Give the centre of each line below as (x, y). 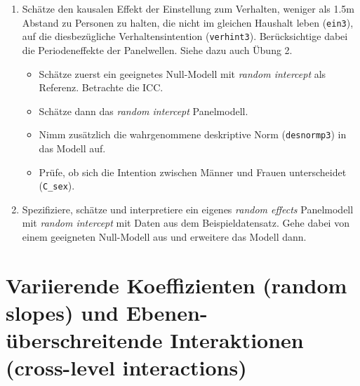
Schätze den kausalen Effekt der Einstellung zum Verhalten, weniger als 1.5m (188, 8)
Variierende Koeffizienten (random (176, 285)
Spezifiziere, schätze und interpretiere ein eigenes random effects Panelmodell (188, 209)
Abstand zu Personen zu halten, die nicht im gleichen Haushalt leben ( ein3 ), (188, 22)
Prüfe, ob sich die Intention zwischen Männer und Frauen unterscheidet (193, 172)
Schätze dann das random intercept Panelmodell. (144, 111)
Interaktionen (237, 340)
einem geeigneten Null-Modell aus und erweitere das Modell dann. (164, 236)
